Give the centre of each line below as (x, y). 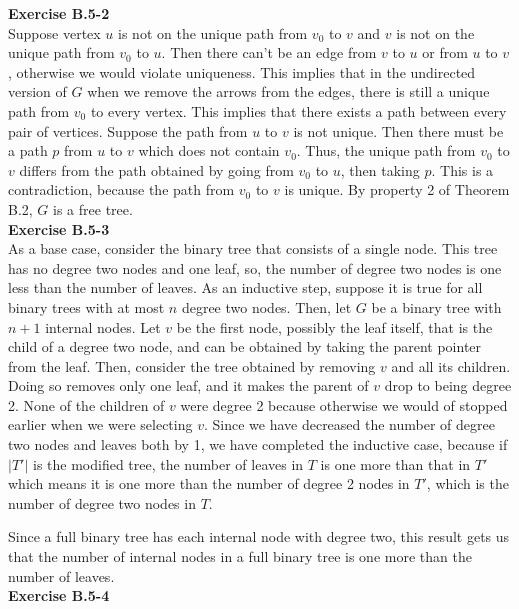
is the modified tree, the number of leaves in (168, 463)
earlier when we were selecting (100, 424)
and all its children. (451, 365)
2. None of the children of (86, 404)
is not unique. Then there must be (398, 130)
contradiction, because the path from (121, 189)
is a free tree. (93, 208)
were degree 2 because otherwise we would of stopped (344, 404)
